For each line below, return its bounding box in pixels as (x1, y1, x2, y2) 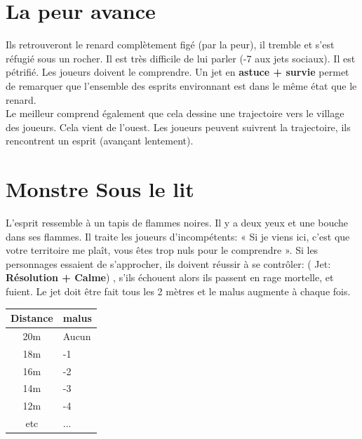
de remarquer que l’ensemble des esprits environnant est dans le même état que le (6, 78, 357, 93)
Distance (11, 311, 53, 325)
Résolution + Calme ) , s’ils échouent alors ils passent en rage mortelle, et (6, 270, 334, 285)
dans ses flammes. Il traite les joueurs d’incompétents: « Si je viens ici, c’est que (6, 229, 350, 243)
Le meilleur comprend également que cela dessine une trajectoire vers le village (6, 106, 344, 121)
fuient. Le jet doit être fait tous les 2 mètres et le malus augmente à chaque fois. (6, 283, 351, 298)
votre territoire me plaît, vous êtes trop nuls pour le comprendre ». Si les (6, 243, 319, 257)
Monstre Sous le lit (6, 175, 194, 203)
